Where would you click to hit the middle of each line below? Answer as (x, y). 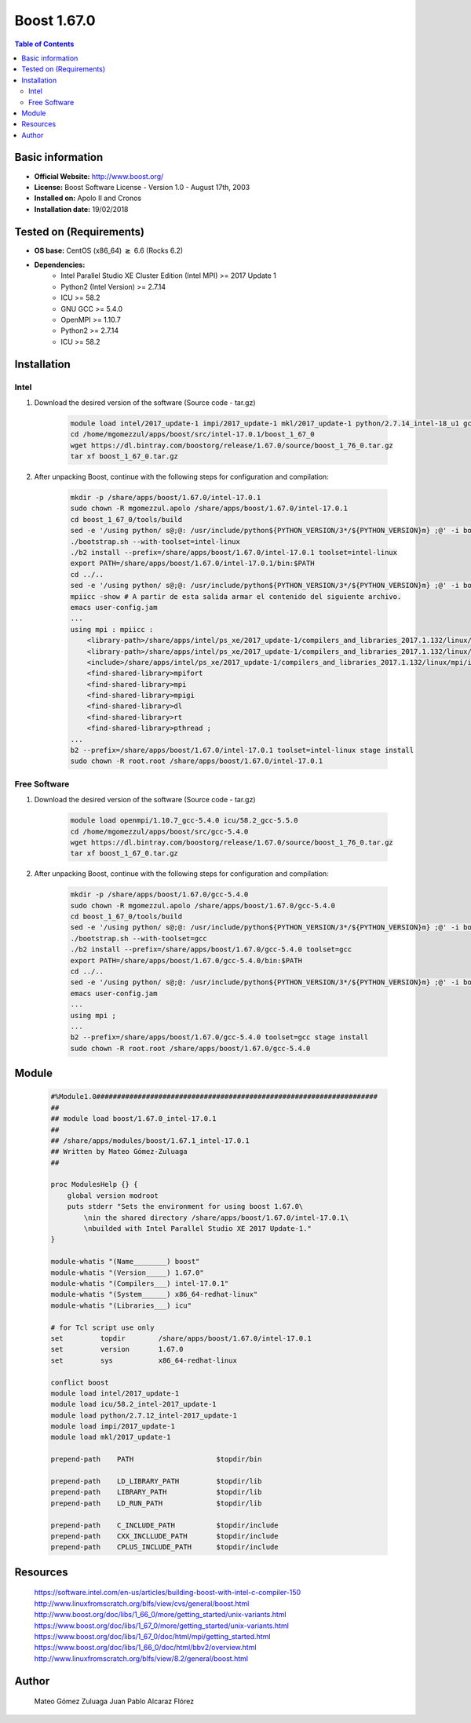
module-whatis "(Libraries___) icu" (121, 1305)
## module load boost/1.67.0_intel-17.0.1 (133, 1119)
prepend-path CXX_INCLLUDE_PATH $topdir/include (164, 1536)
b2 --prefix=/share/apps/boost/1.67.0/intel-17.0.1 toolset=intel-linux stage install (242, 750)
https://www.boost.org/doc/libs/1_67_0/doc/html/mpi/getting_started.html (152, 1636)
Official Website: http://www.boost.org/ (99, 176)
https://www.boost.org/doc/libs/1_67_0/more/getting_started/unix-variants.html (162, 1626)
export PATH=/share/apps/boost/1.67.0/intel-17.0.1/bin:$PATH (192, 564)
